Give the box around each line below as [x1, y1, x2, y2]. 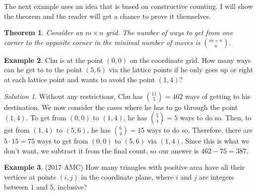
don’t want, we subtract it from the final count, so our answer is [4, 145, 199, 155]
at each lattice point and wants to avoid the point [4, 74, 155, 84]
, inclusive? [53, 181, 87, 192]
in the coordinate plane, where [81, 171, 174, 182]
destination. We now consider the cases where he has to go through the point [4, 101, 238, 112]
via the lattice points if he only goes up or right [108, 64, 254, 75]
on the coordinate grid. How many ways [130, 54, 251, 65]
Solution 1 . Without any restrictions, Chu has [4, 91, 143, 101]
